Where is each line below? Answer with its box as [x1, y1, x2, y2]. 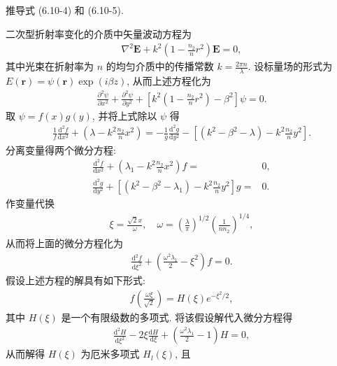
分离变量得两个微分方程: [6, 142, 116, 157]
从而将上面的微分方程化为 [6, 236, 123, 251]
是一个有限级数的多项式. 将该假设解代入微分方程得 [61, 309, 293, 324]
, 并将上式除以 [92, 108, 157, 122]
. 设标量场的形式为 [248, 59, 333, 73]
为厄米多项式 [80, 346, 140, 361]
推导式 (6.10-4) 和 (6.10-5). [6, 3, 124, 17]
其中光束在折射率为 [6, 59, 94, 73]
